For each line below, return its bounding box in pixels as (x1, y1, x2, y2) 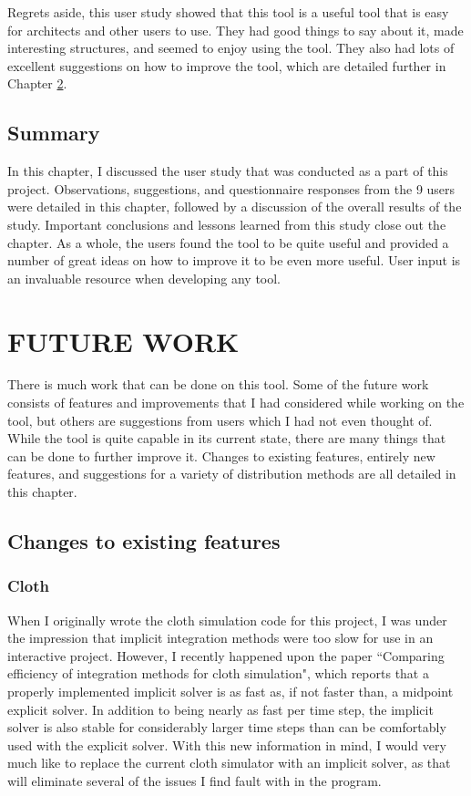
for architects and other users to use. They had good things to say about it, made (7, 20, 464, 39)
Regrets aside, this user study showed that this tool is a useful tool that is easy (7, 3, 449, 21)
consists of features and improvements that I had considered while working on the (7, 393, 465, 412)
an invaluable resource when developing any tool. (7, 268, 282, 287)
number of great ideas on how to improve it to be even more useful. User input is (7, 251, 461, 270)
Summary (7, 119, 100, 147)
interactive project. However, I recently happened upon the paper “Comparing (7, 646, 445, 665)
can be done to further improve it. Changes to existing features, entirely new (7, 446, 435, 465)
